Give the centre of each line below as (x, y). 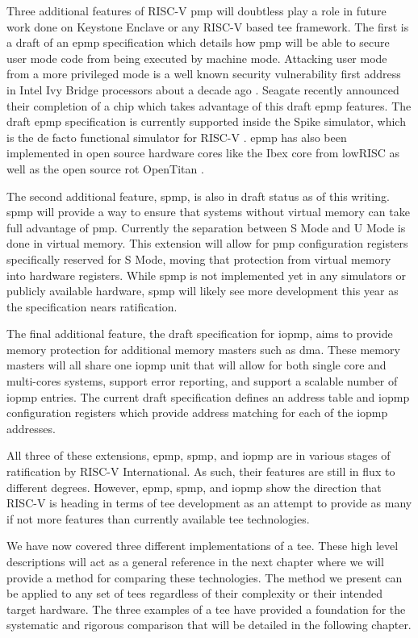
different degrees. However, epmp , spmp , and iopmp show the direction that (194, 487)
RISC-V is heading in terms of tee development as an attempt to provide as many (209, 503)
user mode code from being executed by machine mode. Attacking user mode (197, 58)
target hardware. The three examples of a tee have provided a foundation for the (206, 609)
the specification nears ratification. (92, 306)
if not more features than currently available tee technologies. (158, 518)
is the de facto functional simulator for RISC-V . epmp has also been (177, 137)
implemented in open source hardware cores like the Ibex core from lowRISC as (203, 153)
